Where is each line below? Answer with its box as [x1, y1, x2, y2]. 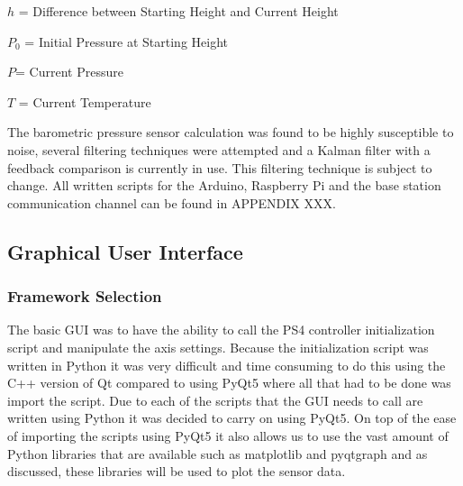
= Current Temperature [18, 92, 151, 111]
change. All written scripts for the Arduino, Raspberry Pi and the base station [7, 176, 441, 195]
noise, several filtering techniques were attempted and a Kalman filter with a [7, 140, 431, 159]
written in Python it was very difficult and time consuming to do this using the [7, 355, 446, 374]
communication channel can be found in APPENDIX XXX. [7, 193, 336, 212]
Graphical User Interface [7, 237, 243, 265]
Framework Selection [7, 285, 162, 307]
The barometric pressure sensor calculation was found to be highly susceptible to [7, 123, 454, 142]
